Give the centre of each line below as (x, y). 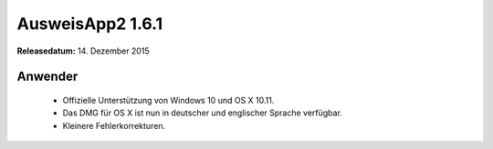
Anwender (47, 77)
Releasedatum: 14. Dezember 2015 (83, 51)
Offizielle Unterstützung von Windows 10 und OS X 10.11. (168, 100)
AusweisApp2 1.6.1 (90, 24)
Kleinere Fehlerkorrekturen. (114, 125)
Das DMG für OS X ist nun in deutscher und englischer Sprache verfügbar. (202, 113)
